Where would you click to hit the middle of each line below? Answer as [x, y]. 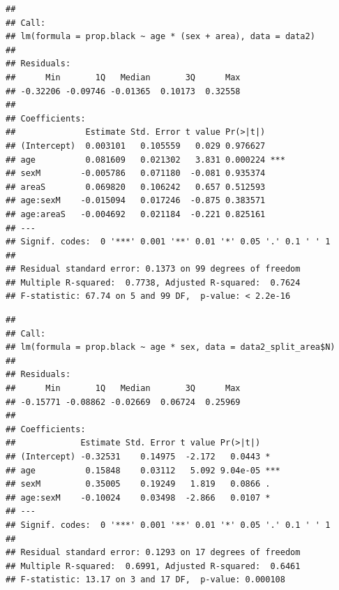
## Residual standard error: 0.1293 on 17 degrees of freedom [153, 553]
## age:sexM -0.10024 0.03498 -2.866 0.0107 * [138, 497]
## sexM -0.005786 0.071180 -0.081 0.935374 [136, 174]
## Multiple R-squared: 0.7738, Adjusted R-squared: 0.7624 [153, 282]
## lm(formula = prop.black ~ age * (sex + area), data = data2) [160, 37]
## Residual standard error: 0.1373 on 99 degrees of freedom [153, 269]
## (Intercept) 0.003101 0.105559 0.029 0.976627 [136, 146]
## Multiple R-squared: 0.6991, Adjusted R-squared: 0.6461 [153, 566]
